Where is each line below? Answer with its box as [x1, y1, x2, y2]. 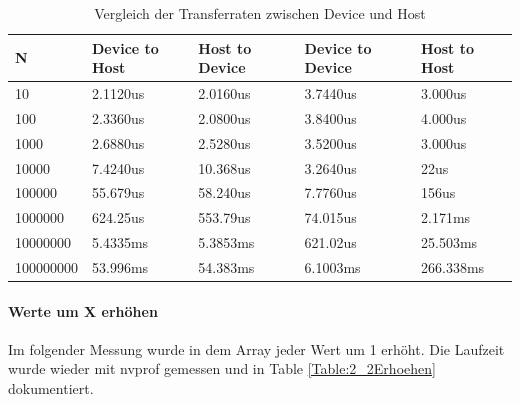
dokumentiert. [8, 378, 94, 399]
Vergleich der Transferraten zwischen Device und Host [94, 3, 426, 23]
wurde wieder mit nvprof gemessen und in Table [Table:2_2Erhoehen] [8, 358, 436, 379]
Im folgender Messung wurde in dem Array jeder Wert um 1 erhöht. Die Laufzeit [8, 338, 505, 359]
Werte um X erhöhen [8, 300, 158, 321]
